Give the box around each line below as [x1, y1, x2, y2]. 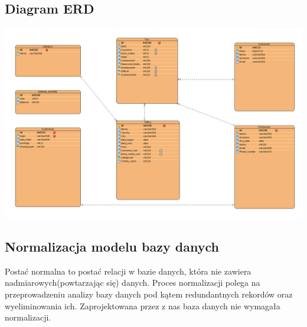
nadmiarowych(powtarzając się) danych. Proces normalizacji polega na [5, 276, 260, 289]
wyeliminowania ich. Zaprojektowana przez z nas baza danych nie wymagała [5, 299, 280, 312]
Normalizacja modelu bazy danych [5, 237, 219, 256]
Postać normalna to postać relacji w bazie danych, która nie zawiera [5, 265, 252, 277]
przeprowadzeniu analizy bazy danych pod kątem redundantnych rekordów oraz [5, 288, 293, 300]
